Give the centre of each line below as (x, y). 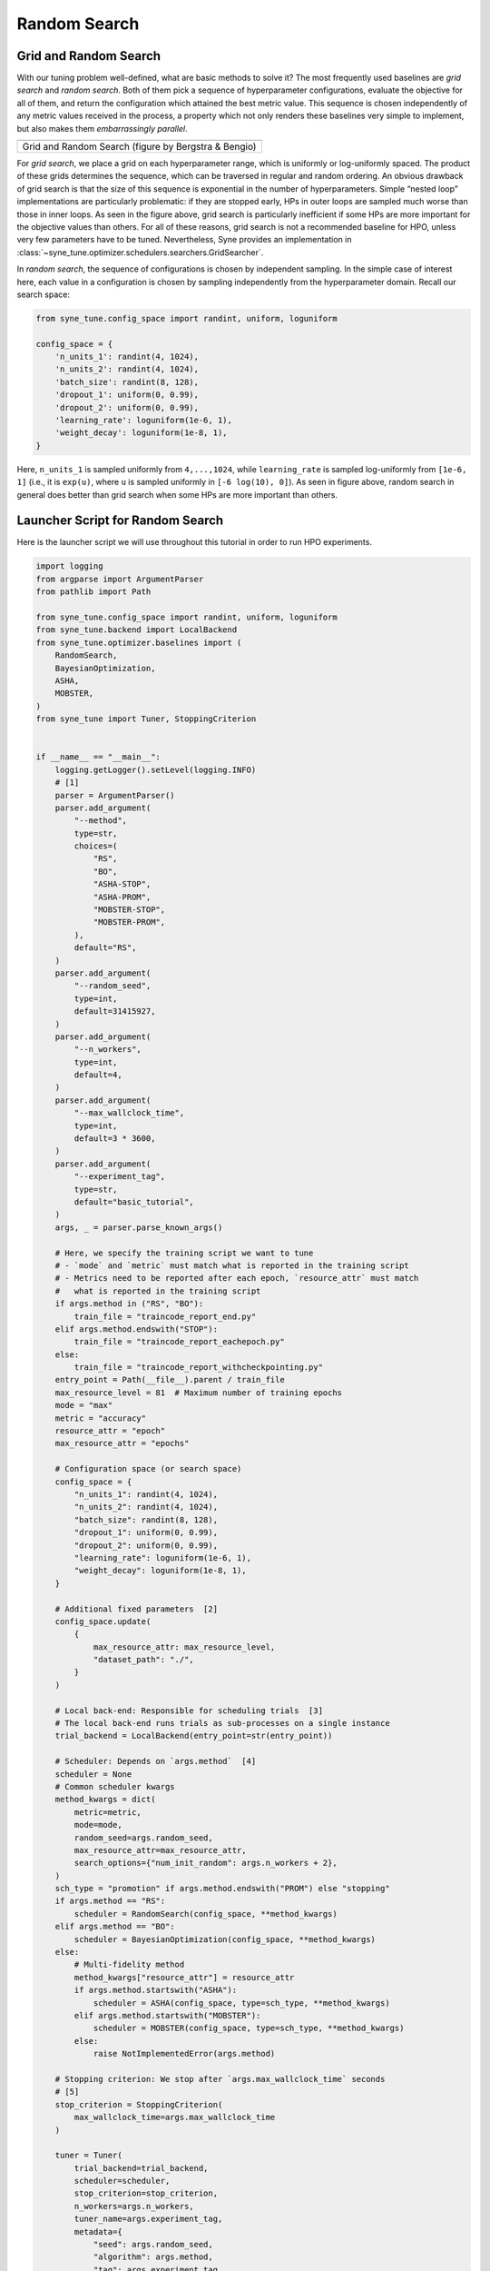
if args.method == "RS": (110, 1901)
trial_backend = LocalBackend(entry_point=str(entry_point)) (194, 1736)
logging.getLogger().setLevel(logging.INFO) (156, 769)
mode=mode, (98, 1825)
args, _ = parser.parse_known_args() (139, 1227)
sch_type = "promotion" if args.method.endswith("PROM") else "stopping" (222, 1889)
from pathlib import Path (93, 592)
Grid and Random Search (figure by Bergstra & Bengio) (139, 147)
